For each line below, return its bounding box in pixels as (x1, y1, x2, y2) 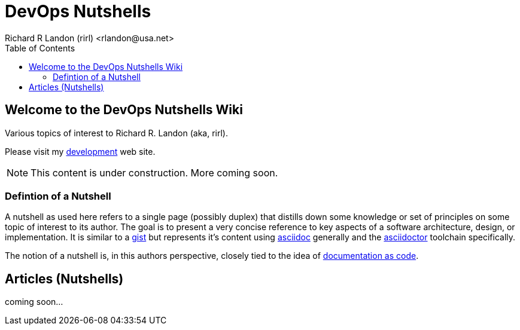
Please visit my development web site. (5, 146, 156, 157)
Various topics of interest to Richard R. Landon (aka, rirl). (5, 127, 228, 138)
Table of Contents (5, 42, 75, 53)
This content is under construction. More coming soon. (31, 166, 278, 179)
